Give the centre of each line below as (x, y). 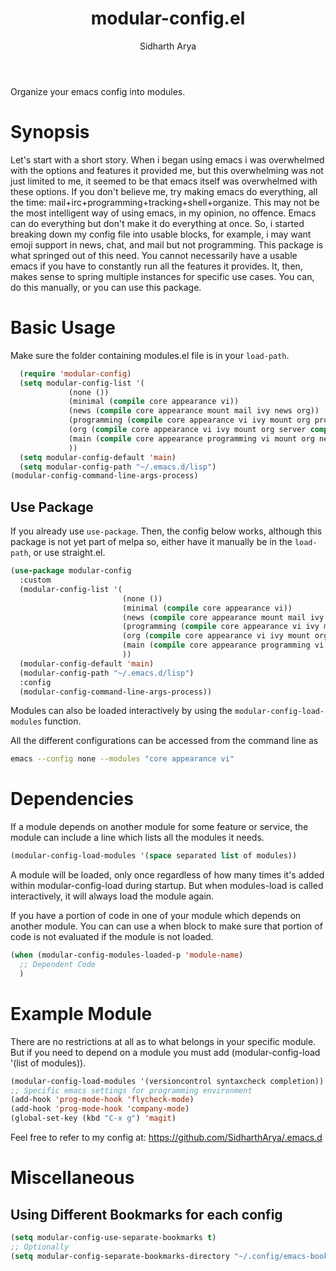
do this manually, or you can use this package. (106, 287)
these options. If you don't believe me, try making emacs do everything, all (164, 191)
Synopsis (50, 132)
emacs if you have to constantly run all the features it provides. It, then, (156, 266)
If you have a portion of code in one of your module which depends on (156, 916)
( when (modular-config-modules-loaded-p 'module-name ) (127, 955)
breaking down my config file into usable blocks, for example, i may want (161, 234)
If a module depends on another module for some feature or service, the (159, 827)
